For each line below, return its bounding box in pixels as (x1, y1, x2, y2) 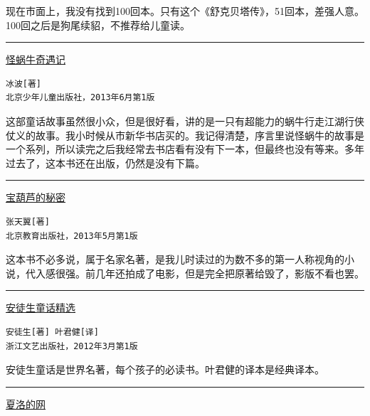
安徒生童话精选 (6, 300, 75, 315)
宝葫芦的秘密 (6, 190, 65, 205)
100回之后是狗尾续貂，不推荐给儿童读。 (6, 17, 190, 32)
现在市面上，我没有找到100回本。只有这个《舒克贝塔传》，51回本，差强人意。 (6, 4, 364, 18)
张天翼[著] (6, 216, 50, 227)
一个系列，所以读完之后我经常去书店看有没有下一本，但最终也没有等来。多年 (6, 142, 364, 156)
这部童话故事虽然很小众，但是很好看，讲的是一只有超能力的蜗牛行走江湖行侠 (6, 113, 364, 128)
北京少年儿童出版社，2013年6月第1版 (6, 92, 155, 103)
